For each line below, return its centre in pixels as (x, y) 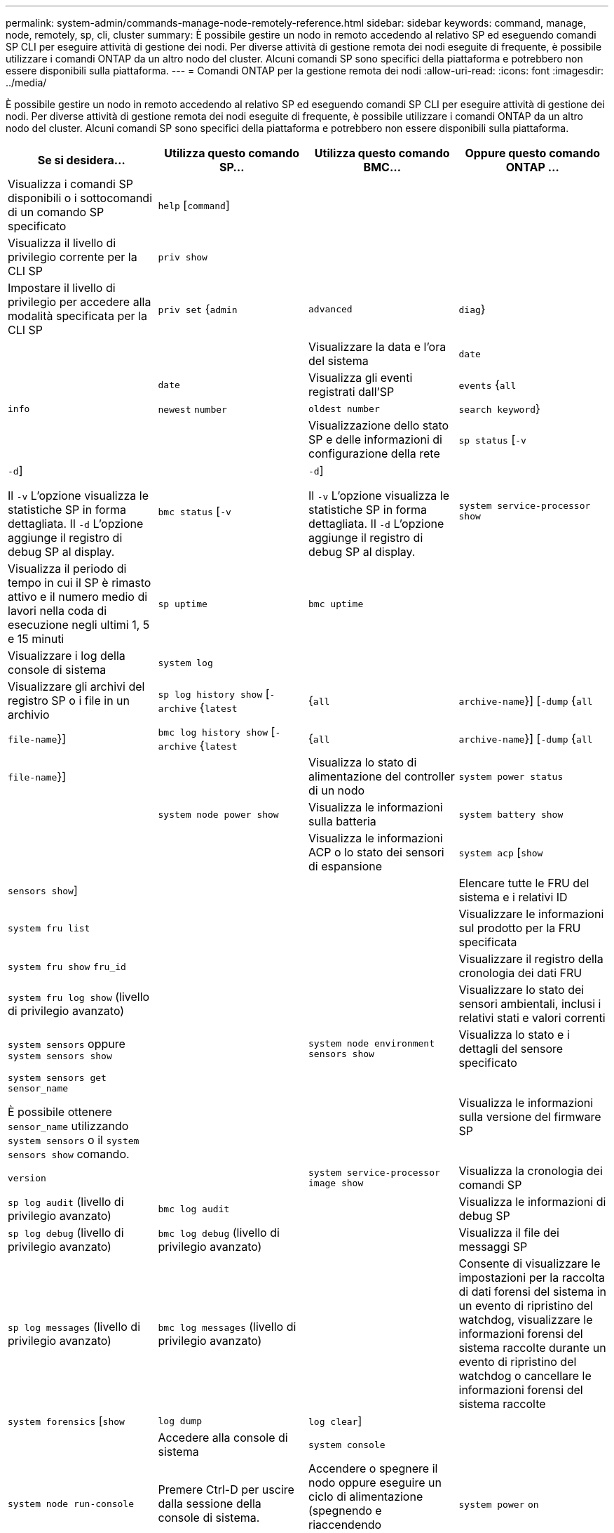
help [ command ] (194, 205)
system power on (499, 1505)
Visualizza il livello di (62, 243)
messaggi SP (493, 1247)
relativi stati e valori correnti (532, 1018)
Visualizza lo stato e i (514, 1035)
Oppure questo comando (533, 153)
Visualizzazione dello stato (379, 425)
